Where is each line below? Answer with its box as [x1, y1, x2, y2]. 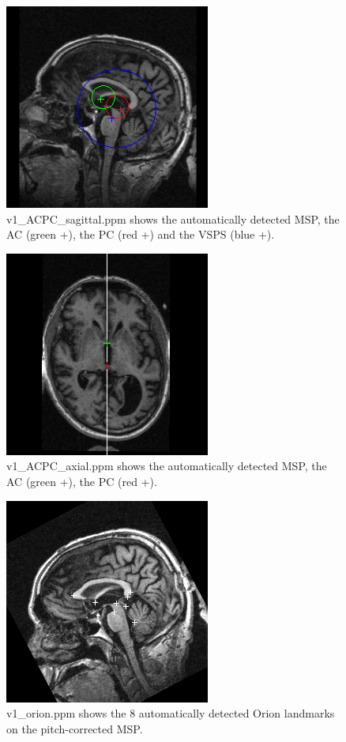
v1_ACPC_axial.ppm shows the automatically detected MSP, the [6, 458, 327, 474]
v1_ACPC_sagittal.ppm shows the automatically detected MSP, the [6, 210, 340, 227]
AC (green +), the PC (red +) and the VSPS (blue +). [6, 226, 275, 243]
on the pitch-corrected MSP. [6, 720, 143, 736]
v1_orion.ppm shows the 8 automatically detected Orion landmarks [6, 705, 335, 721]
